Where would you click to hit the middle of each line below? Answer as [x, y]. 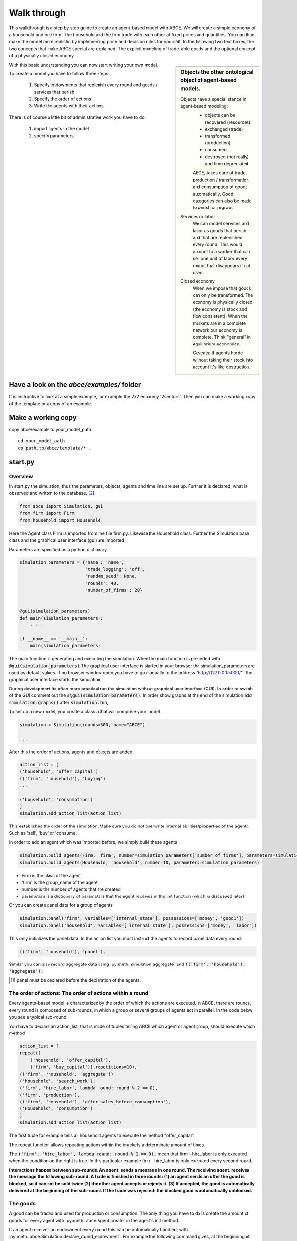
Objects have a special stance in [213, 99]
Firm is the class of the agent [51, 875]
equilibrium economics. [217, 344]
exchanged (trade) [224, 129]
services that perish [54, 92]
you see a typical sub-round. [38, 1017]
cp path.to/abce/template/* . [55, 448]
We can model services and [221, 224]
